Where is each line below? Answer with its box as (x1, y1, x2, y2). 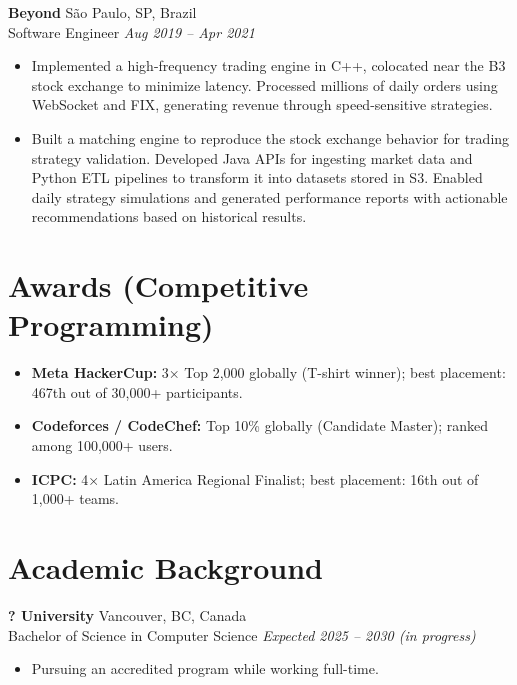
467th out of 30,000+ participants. (31, 381, 243, 402)
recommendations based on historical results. (31, 206, 307, 227)
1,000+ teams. (31, 488, 119, 509)
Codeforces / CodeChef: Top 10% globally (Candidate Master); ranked (31, 415, 489, 436)
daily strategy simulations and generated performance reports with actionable (31, 186, 508, 207)
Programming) (8, 304, 214, 345)
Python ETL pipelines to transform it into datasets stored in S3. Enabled (31, 167, 483, 188)
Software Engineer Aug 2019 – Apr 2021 (8, 21, 255, 42)
